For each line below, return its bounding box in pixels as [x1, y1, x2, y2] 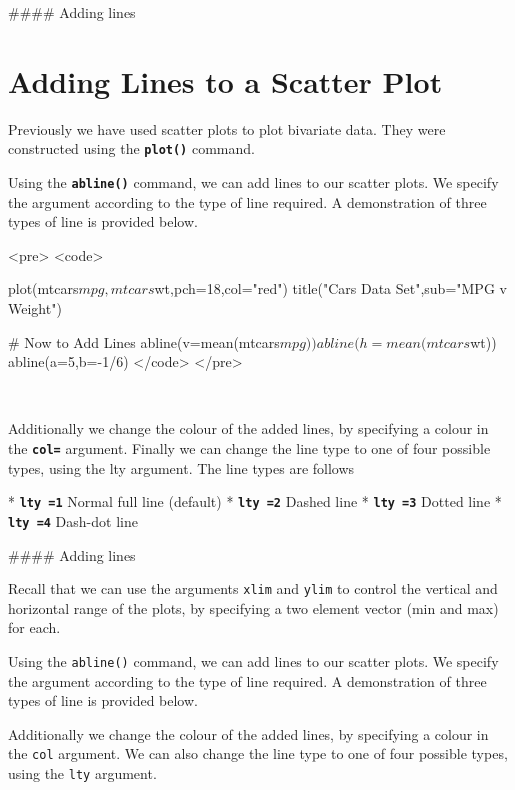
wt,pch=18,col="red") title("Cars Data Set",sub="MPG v [154, 278, 507, 299]
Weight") [8, 298, 62, 318]
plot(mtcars [8, 278, 79, 299]
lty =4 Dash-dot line [8, 510, 138, 531]
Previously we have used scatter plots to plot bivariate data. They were [8, 118, 446, 139]
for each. [8, 617, 61, 638]
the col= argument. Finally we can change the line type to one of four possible [8, 437, 491, 458]
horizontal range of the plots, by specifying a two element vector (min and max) [8, 597, 499, 618]
